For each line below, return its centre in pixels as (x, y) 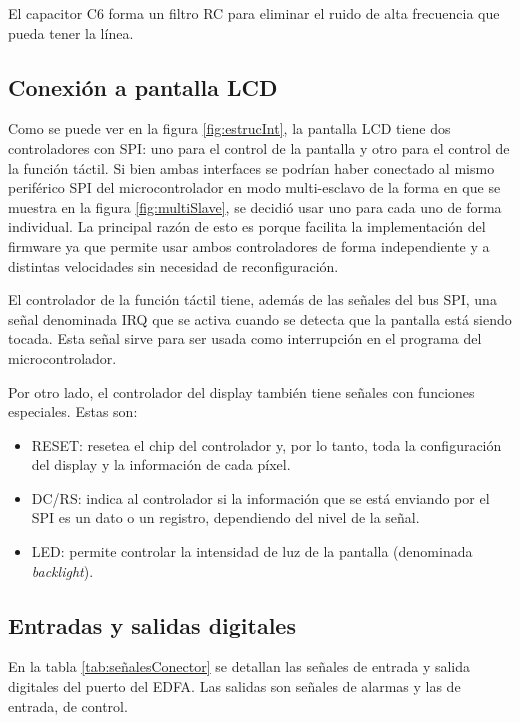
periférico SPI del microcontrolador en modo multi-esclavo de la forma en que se (254, 187)
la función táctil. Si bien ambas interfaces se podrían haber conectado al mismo (251, 167)
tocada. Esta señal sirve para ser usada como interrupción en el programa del (245, 338)
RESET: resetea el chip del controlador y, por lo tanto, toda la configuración (266, 444)
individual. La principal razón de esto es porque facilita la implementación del (247, 226)
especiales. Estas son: (73, 411)
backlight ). (62, 570)
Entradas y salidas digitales (152, 624)
